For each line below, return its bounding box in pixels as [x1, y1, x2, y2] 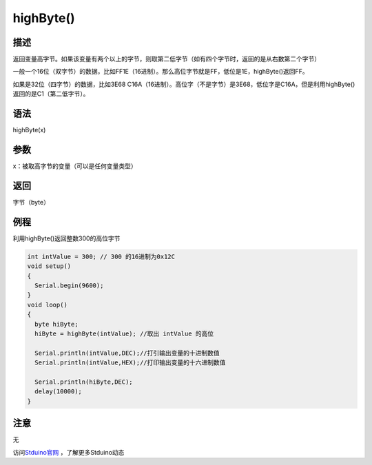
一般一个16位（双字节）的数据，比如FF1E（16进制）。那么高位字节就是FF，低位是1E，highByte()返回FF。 [12, 68, 309, 76]
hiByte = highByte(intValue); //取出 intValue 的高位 [34, 329, 214, 338]
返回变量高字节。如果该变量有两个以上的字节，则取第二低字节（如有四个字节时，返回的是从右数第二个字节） [12, 55, 320, 63]
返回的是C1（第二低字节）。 [12, 90, 90, 98]
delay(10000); [34, 388, 83, 395]
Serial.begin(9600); [34, 282, 104, 289]
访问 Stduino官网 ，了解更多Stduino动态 [12, 448, 125, 456]
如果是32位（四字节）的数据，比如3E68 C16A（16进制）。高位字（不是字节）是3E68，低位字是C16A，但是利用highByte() [12, 80, 355, 88]
